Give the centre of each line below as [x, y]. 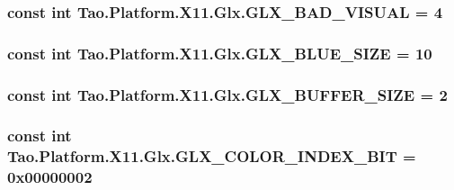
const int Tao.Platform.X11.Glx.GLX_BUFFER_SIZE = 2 [227, 94]
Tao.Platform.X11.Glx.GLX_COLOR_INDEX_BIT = [212, 156]
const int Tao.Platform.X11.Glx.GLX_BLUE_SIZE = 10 [220, 53]
